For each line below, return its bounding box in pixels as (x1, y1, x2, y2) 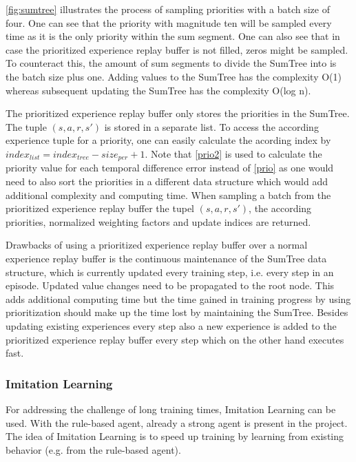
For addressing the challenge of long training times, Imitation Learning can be (6, 401, 336, 416)
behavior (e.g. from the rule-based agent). (6, 442, 181, 456)
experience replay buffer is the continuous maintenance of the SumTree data (6, 251, 327, 265)
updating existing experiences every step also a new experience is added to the (6, 318, 337, 333)
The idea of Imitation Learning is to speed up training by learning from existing (6, 429, 344, 443)
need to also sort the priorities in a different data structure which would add (6, 174, 328, 188)
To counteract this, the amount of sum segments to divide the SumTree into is (6, 56, 337, 70)
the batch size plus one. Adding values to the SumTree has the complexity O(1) (6, 69, 342, 83)
